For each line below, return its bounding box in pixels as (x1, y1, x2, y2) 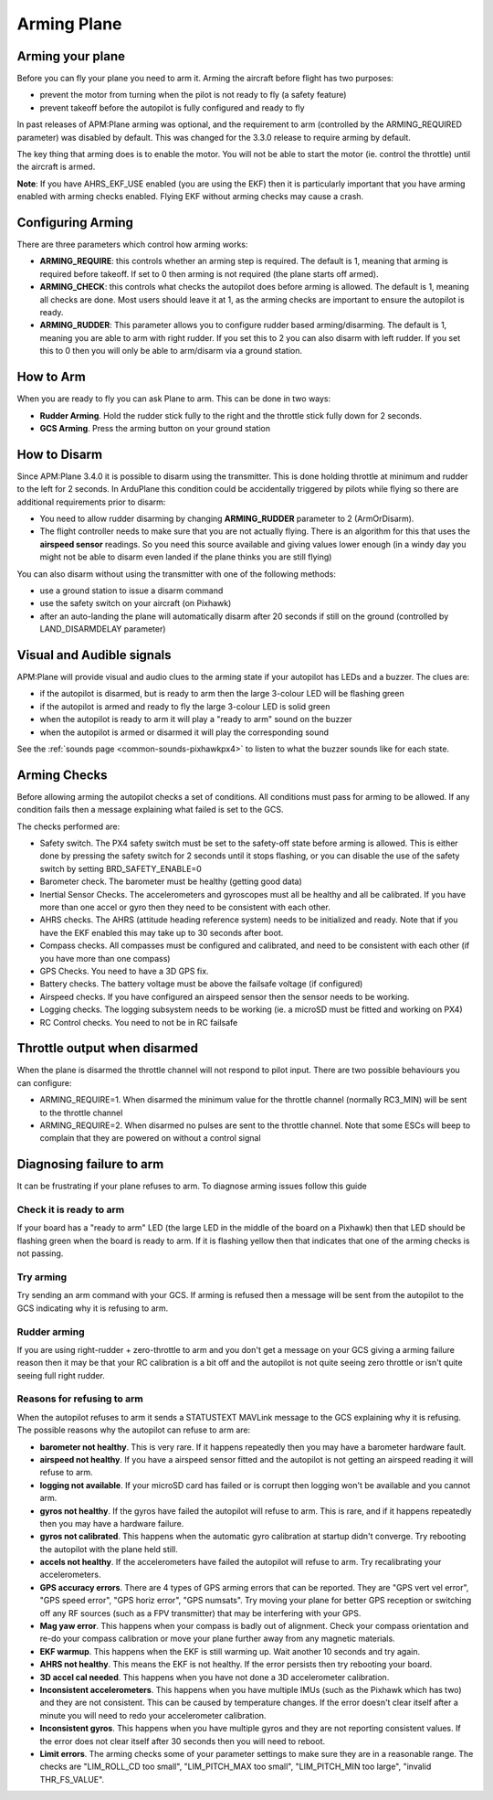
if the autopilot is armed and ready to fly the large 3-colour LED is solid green (39, 700, 330, 712)
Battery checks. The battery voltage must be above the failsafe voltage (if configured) (39, 978, 363, 989)
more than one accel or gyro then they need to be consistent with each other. (39, 901, 330, 912)
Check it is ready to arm (16, 1203, 125, 1216)
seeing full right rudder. (16, 1369, 105, 1380)
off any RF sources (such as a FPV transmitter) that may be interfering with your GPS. (39, 1607, 362, 1618)
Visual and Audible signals (16, 647, 173, 663)
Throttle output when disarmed (16, 1040, 198, 1056)
